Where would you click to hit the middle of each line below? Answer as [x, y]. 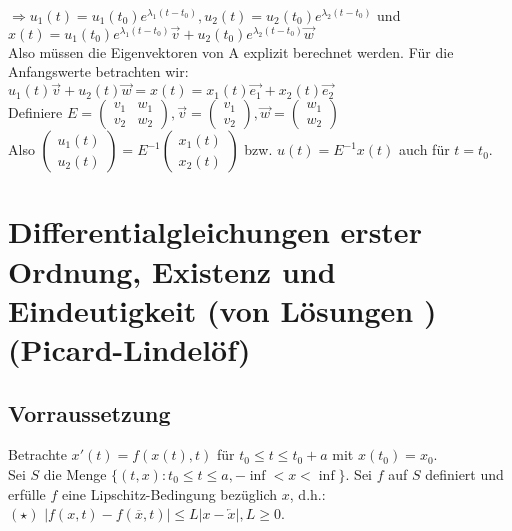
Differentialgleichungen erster [215, 231]
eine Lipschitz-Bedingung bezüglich [169, 493]
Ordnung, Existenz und [172, 270]
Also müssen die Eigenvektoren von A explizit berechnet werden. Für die [231, 51]
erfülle [27, 493]
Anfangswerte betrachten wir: [98, 71]
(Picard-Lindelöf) [129, 348]
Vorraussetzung [89, 412]
